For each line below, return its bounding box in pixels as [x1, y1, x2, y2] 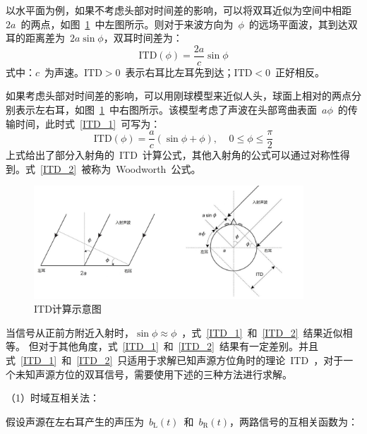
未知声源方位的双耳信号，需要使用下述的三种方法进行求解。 [15, 366, 292, 381]
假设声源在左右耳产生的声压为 [6, 414, 144, 428]
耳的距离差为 [6, 30, 65, 45]
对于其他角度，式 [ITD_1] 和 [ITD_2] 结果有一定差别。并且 [38, 339, 318, 354]
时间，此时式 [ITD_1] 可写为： [15, 116, 161, 131]
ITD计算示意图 [34, 301, 102, 316]
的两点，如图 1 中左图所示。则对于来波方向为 [20, 16, 234, 31]
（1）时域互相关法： [6, 390, 100, 405]
